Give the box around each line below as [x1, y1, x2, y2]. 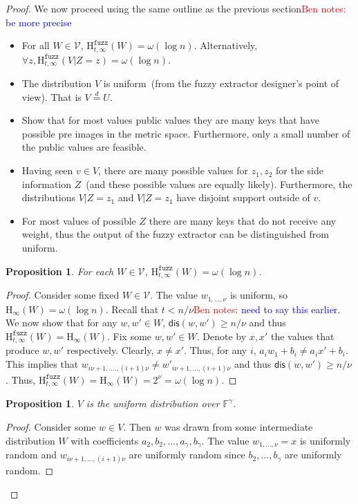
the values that [271, 328, 335, 343]
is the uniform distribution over [86, 396, 220, 411]
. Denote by [196, 328, 247, 343]
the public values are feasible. [21, 140, 147, 154]
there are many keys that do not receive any [149, 213, 337, 227]
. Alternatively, [194, 38, 258, 53]
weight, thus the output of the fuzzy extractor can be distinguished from [21, 227, 329, 241]
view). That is [21, 89, 82, 104]
